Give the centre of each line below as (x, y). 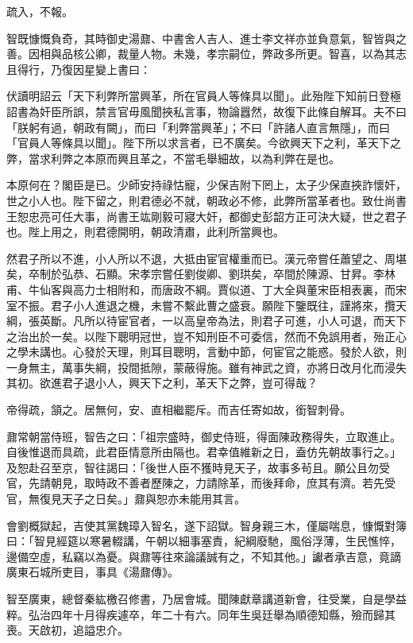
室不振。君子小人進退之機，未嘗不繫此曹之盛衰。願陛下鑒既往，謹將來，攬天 (206, 305)
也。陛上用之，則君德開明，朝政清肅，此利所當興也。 (145, 232)
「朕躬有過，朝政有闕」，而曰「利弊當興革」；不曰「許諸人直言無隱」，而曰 (198, 127)
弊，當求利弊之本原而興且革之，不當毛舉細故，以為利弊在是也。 (173, 158)
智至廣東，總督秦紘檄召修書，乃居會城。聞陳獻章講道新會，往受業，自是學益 (206, 598)
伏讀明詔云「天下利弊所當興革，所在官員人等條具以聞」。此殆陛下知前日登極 (204, 96)
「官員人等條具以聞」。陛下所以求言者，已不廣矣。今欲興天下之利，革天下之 (204, 143)
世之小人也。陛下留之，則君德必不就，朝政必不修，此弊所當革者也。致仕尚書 (206, 200)
